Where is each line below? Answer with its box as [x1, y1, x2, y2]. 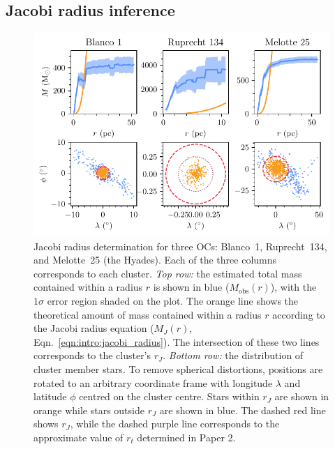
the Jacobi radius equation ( [33, 321, 154, 335]
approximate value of [33, 429, 124, 444]
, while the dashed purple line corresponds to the [70, 416, 280, 431]
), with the [270, 280, 317, 294]
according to [272, 307, 325, 321]
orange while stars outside [33, 402, 144, 417]
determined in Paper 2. [137, 429, 236, 444]
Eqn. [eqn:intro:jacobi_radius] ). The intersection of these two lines [33, 334, 320, 349]
